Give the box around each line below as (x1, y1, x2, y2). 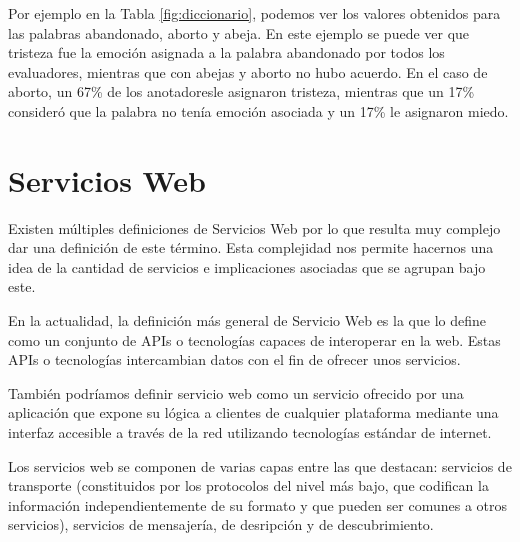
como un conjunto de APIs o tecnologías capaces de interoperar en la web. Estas (8, 329, 501, 350)
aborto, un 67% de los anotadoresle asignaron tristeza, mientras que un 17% (8, 81, 475, 102)
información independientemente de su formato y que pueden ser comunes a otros (8, 494, 507, 515)
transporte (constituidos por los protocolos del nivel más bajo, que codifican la (8, 475, 489, 496)
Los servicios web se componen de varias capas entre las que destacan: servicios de (8, 455, 512, 476)
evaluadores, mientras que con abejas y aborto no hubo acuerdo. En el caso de (8, 61, 488, 82)
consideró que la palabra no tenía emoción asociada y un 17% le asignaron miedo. (8, 100, 509, 121)
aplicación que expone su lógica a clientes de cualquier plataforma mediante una (8, 402, 499, 423)
